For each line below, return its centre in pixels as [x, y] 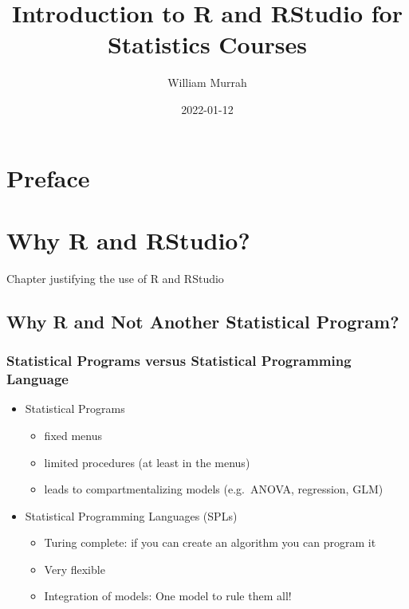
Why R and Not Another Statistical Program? [203, 321]
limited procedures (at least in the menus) [147, 462]
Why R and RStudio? [128, 240]
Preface [48, 177]
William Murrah [207, 83]
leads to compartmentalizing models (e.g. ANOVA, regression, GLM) [214, 489]
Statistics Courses [207, 44]
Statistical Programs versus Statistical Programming [179, 361]
